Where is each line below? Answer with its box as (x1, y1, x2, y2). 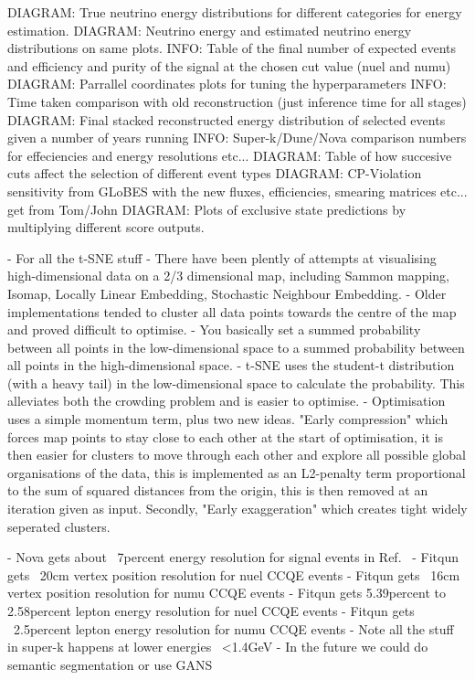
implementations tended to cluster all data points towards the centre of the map (7, 302, 457, 321)
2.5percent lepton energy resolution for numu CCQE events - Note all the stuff (13, 619, 454, 638)
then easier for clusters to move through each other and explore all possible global (7, 445, 466, 464)
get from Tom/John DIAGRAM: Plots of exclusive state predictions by (7, 199, 406, 218)
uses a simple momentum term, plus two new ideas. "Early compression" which (7, 409, 449, 429)
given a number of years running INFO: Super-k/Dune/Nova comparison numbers (7, 128, 467, 147)
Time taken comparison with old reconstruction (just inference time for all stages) (7, 91, 467, 111)
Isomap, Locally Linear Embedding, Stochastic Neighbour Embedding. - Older (7, 283, 447, 303)
